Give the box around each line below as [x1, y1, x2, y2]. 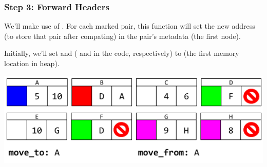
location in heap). [4, 58, 60, 68]
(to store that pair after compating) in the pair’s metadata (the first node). [4, 30, 241, 41]
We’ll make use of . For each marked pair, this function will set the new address [4, 20, 255, 31]
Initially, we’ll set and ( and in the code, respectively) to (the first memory [4, 48, 239, 58]
